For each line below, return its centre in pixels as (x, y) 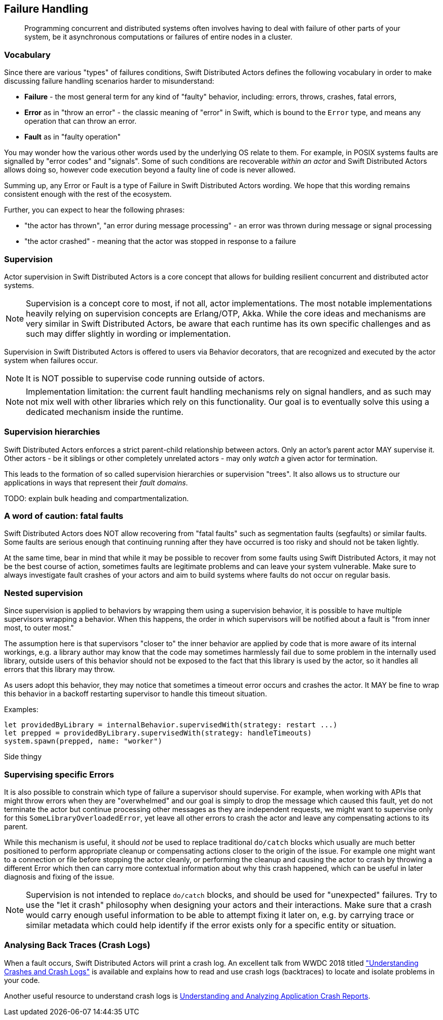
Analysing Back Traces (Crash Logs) (77, 945)
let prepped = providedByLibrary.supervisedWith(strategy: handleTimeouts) (158, 733)
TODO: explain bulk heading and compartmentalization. (97, 498)
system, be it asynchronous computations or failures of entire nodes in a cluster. (158, 37)
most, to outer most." (39, 628)
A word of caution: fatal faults (64, 516)
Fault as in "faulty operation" (72, 137)
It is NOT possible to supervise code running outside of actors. (145, 378)
